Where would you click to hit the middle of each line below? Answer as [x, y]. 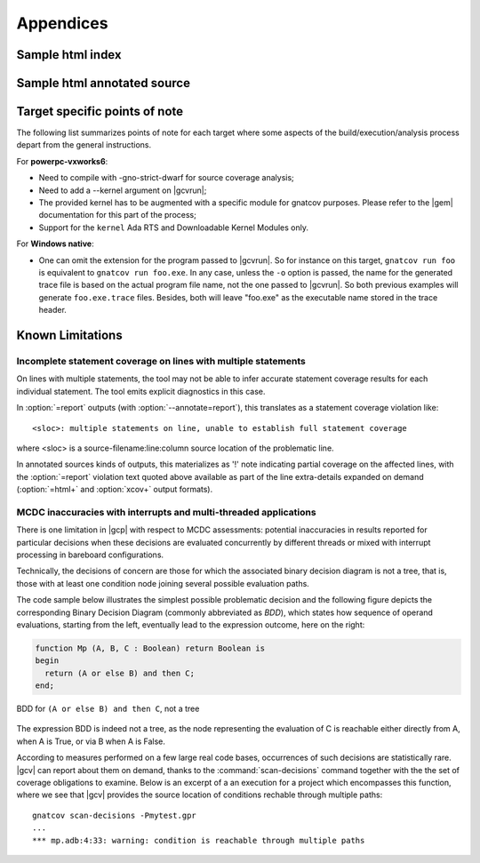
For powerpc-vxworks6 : [62, 161]
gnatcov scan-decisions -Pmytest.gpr [115, 815]
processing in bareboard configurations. [90, 555]
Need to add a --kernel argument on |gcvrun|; [123, 190]
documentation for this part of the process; [118, 215]
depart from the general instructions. [84, 145]
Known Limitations [70, 335]
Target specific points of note [100, 112]
